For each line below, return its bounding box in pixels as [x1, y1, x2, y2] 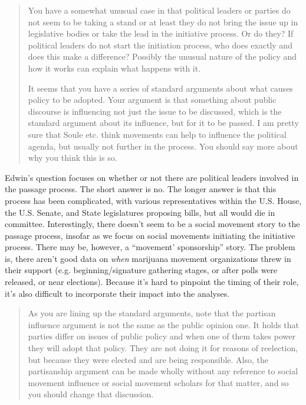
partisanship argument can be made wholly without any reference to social [28, 365, 298, 377]
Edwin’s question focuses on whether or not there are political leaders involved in [5, 171, 299, 183]
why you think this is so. [28, 151, 117, 164]
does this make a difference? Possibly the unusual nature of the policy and [28, 50, 297, 63]
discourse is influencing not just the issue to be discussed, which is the [28, 105, 282, 117]
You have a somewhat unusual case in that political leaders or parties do [28, 4, 291, 16]
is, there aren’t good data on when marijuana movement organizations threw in [5, 252, 291, 264]
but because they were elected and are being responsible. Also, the [28, 353, 268, 365]
